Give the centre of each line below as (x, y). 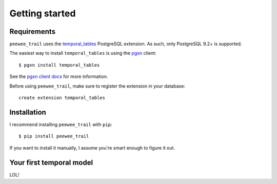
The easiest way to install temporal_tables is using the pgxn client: (83, 53)
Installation (28, 112)
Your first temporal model (51, 162)
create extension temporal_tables (62, 98)
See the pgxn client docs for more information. (59, 76)
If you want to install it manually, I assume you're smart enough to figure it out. (92, 148)
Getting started (43, 13)
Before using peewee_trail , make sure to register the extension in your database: (97, 86)
